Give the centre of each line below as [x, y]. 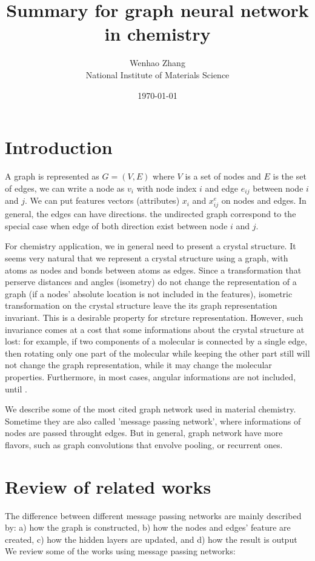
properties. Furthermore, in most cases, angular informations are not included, [151, 376]
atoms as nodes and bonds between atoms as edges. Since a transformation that [153, 270]
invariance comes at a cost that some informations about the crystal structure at [155, 329]
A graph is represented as [52, 176]
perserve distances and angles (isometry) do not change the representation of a [151, 282]
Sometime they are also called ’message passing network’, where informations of [153, 421]
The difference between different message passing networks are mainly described [153, 515]
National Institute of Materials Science [157, 74]
